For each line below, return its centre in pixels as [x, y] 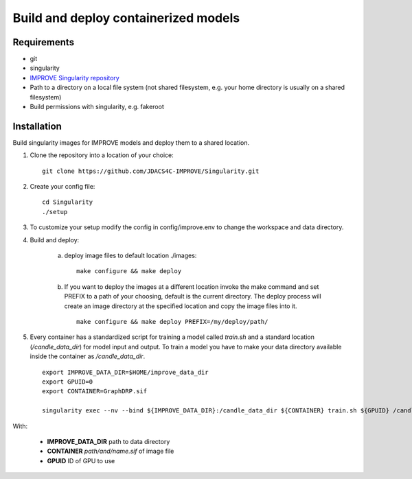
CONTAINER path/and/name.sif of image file [111, 451]
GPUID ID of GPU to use [81, 460]
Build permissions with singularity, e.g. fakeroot [97, 107]
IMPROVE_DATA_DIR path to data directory [108, 441]
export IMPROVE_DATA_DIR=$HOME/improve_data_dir [125, 372]
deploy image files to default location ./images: [130, 256]
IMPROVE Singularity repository [75, 78]
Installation [37, 126]
